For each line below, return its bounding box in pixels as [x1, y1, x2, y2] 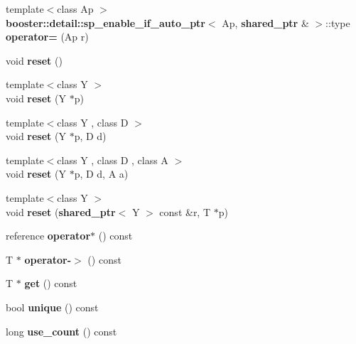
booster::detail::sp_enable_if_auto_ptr [6, 15, 205, 30]
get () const [24, 276, 77, 291]
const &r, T [159, 204, 211, 219]
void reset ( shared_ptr [6, 204, 116, 219]
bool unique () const [6, 299, 99, 314]
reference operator [6, 228, 91, 243]
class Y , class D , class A [57, 152, 168, 167]
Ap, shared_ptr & [222, 15, 309, 30]
